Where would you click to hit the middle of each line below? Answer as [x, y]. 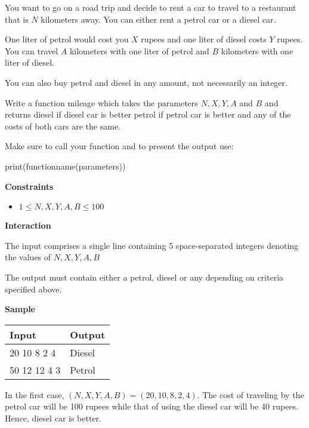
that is [17, 19]
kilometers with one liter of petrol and [139, 50]
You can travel [32, 50]
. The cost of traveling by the [251, 394]
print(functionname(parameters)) [65, 166]
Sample [20, 309]
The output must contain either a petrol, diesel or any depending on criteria [144, 277]
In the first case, [35, 394]
